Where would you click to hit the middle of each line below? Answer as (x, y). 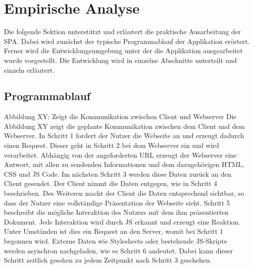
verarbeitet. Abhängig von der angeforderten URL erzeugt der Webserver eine (120, 155)
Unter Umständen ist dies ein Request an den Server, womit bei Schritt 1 (114, 231)
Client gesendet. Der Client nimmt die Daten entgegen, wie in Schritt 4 (111, 183)
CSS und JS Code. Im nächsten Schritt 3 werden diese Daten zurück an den (118, 174)
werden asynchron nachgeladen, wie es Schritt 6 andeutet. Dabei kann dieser (118, 250)
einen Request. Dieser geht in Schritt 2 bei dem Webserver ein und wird (112, 145)
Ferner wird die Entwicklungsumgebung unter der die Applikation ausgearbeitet (124, 51)
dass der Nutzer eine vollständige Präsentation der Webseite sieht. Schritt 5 (117, 202)
